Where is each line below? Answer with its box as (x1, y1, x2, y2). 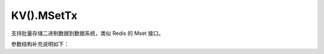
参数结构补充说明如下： (11, 40, 69, 47)
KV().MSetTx (11, 9, 77, 22)
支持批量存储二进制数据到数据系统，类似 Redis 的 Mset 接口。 (11, 30, 164, 37)
